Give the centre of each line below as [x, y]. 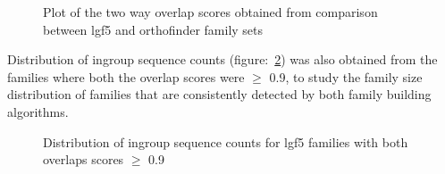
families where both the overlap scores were [126, 76]
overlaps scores [84, 159]
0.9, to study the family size [346, 76]
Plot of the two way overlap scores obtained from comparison [210, 12]
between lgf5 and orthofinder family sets [153, 29]
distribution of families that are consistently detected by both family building [219, 94]
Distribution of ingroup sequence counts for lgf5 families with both [226, 141]
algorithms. [38, 111]
